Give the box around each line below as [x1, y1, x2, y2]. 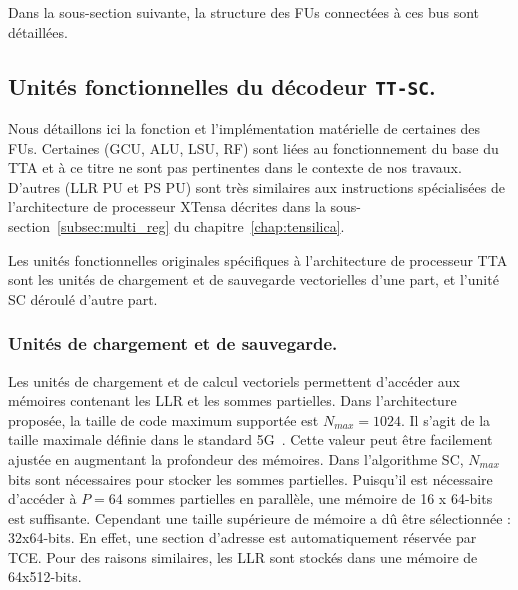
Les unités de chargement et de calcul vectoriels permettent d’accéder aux [8, 370, 461, 391]
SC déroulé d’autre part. [8, 288, 158, 309]
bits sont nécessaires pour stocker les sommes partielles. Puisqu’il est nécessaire [8, 468, 493, 489]
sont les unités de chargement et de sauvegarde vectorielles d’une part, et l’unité [8, 269, 499, 290]
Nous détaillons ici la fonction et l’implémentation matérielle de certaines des [8, 117, 481, 138]
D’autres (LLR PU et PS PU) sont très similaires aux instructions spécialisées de [8, 176, 505, 197]
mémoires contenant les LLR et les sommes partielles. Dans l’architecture [8, 390, 457, 411]
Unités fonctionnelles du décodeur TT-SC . [8, 70, 436, 101]
